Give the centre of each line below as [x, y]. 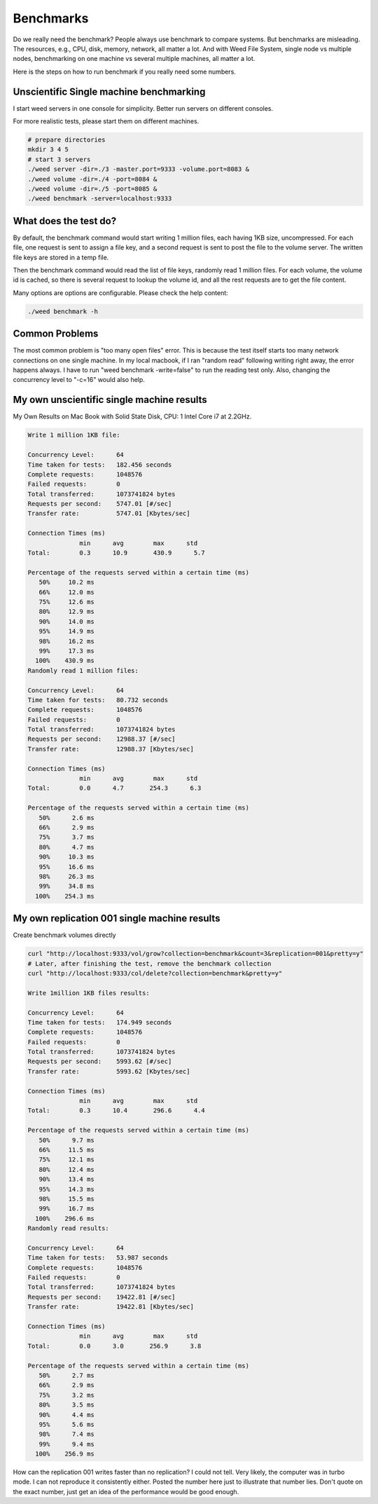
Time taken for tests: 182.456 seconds [100, 465]
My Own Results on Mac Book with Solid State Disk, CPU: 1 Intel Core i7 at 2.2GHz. [132, 416]
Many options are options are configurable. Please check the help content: [121, 293]
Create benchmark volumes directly [64, 935]
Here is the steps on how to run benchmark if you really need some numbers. [124, 71]
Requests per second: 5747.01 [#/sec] [100, 504]
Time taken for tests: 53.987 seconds [98, 1258]
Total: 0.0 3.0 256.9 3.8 [114, 1346]
